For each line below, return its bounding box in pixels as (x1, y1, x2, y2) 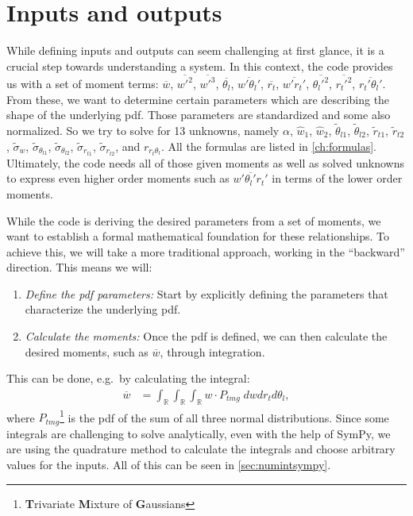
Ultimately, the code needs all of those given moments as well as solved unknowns (6, 154, 404, 171)
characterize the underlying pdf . (25, 301, 181, 318)
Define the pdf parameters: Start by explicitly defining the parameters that (25, 285, 388, 302)
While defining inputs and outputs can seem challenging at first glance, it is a (6, 42, 384, 59)
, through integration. (160, 343, 265, 360)
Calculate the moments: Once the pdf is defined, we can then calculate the (25, 328, 388, 345)
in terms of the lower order (272, 170, 403, 187)
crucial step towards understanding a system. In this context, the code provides (6, 57, 393, 74)
